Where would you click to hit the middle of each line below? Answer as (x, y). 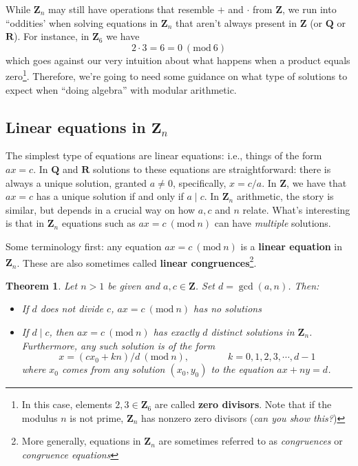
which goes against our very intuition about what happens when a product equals (178, 60)
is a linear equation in (292, 246)
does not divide (72, 308)
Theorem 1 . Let (42, 285)
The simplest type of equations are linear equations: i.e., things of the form (164, 155)
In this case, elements (67, 404)
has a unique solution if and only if (110, 196)
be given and (134, 285)
